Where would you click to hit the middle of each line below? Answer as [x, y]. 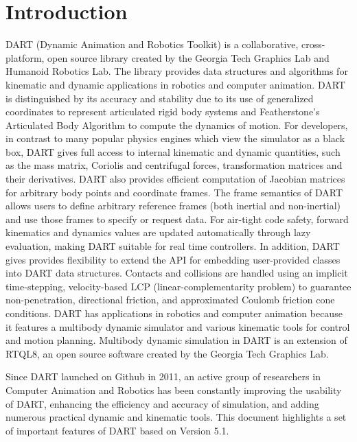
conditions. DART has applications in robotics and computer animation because [174, 313]
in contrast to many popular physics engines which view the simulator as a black [175, 138]
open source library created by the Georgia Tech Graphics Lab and [188, 57]
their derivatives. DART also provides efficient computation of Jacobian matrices [175, 179]
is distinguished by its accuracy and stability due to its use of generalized [160, 98]
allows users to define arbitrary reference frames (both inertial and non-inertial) [173, 206]
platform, [25, 57]
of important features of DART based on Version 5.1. [117, 430]
